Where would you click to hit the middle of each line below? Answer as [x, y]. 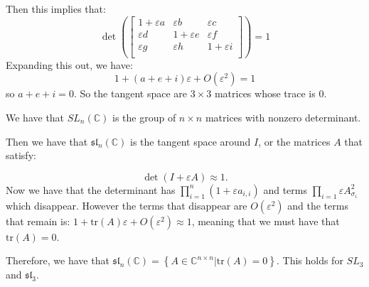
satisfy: [21, 155]
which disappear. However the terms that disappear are [127, 205]
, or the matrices [294, 141]
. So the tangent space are [130, 93]
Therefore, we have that [58, 260]
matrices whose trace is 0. [271, 93]
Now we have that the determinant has [91, 189]
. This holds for [310, 260]
